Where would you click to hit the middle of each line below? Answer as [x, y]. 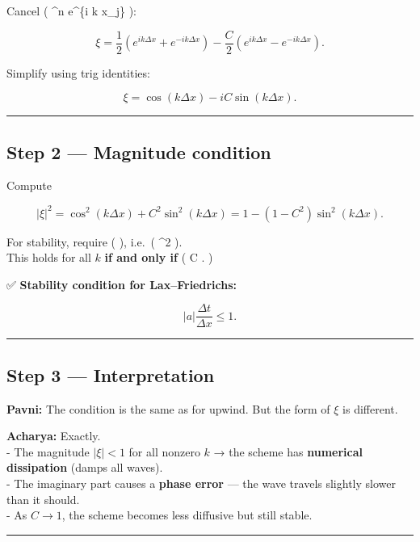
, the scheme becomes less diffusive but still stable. [187, 515]
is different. [370, 408]
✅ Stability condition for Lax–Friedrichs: [122, 284]
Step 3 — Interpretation [111, 374]
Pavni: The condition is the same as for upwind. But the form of [168, 408]
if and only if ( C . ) [159, 257]
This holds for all [49, 257]
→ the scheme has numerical [288, 451]
